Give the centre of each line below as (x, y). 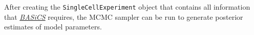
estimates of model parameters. (53, 27)
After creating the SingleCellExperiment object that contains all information (127, 7)
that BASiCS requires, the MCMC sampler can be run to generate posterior (124, 16)
